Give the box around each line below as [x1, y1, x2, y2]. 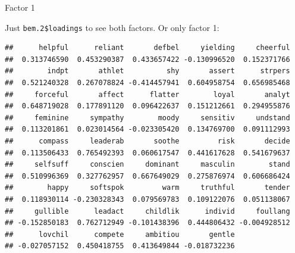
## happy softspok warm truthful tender [5, 183, 290, 192]
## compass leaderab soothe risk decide [5, 137, 290, 145]
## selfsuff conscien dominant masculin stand [5, 160, 290, 169]
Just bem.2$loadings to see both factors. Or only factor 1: [5, 21, 219, 33]
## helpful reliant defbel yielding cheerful [5, 43, 290, 52]
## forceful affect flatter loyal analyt [5, 90, 290, 99]
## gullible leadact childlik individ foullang [5, 207, 290, 215]
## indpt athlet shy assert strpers [5, 67, 290, 76]
